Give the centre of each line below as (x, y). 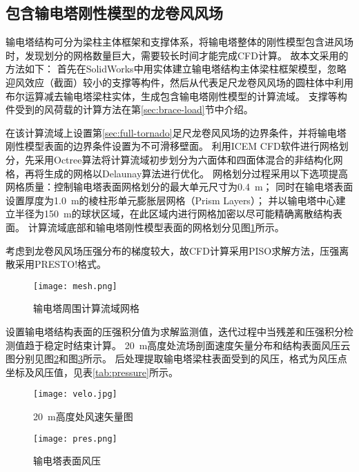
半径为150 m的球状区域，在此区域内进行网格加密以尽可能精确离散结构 (174, 214)
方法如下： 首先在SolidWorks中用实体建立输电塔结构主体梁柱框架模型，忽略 (176, 69)
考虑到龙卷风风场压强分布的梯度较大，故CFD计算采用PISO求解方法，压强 (173, 250)
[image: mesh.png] (75, 286)
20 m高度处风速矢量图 (83, 416)
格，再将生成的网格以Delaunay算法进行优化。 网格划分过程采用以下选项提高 (177, 173)
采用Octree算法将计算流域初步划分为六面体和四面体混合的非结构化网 (188, 159)
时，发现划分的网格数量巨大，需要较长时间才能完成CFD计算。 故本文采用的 (177, 55)
